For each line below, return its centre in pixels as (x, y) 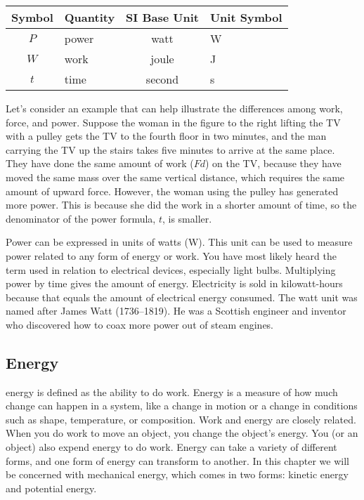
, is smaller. (187, 218)
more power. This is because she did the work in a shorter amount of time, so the (181, 205)
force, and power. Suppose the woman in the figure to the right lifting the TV (173, 122)
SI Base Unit (162, 17)
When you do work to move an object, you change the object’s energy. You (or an (182, 433)
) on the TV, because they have (273, 163)
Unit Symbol (246, 17)
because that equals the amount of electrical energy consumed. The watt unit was (182, 297)
